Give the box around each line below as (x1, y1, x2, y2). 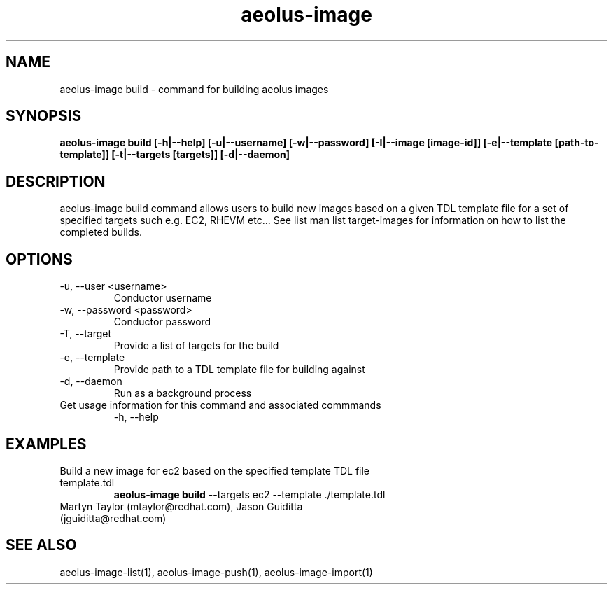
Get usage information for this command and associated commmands (59, 399, 381, 412)
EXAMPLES (6, 435, 87, 453)
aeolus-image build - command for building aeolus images (59, 83, 329, 95)
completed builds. (59, 226, 142, 239)
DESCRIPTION (6, 172, 106, 190)
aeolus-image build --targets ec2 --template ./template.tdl (113, 488, 386, 500)
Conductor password (113, 316, 211, 328)
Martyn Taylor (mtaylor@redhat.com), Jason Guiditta (59, 500, 303, 512)
